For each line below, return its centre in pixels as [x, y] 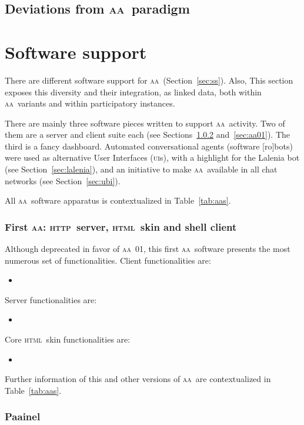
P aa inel [23, 416]
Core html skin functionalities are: [68, 339]
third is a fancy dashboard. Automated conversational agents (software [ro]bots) [149, 146]
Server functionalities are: [51, 299]
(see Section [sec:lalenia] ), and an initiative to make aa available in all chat [141, 169]
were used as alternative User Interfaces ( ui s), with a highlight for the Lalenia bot [152, 157]
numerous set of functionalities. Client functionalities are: [108, 260]
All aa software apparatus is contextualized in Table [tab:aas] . [118, 200]
